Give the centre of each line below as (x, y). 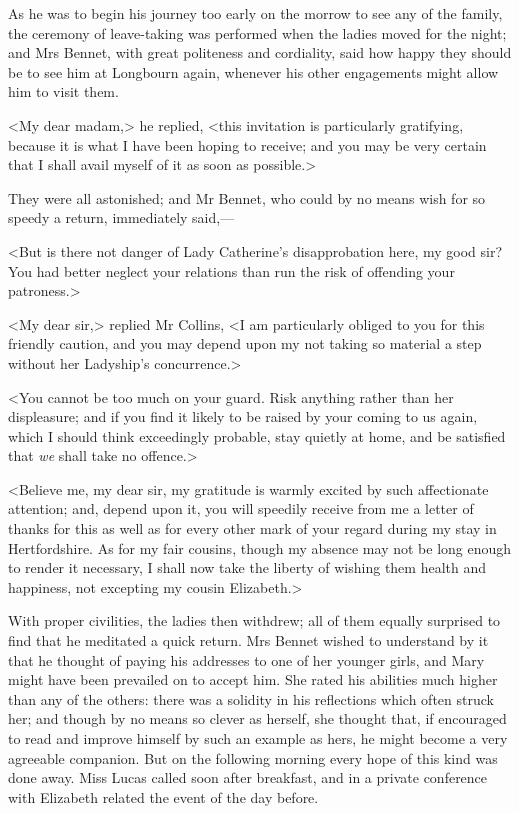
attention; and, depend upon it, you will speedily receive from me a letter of (241, 508)
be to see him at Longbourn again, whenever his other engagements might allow (253, 71)
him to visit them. (63, 91)
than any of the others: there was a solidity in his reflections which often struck (251, 698)
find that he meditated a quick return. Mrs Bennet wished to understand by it (248, 640)
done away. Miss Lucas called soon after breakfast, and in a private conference (248, 777)
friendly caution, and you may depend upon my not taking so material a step (245, 343)
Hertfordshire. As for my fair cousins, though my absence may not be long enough (260, 547)
